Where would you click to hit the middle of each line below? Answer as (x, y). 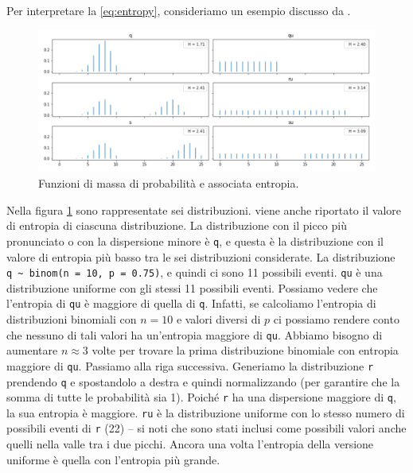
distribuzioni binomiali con (72, 319)
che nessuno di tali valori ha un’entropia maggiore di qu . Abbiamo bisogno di (195, 334)
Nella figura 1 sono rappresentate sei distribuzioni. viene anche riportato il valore (204, 209)
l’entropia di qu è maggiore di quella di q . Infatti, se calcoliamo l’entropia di (191, 303)
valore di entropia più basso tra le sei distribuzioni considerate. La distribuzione (201, 256)
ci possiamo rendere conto (336, 319)
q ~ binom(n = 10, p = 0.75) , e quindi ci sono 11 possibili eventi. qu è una (195, 272)
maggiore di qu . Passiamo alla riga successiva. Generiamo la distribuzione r (190, 365)
